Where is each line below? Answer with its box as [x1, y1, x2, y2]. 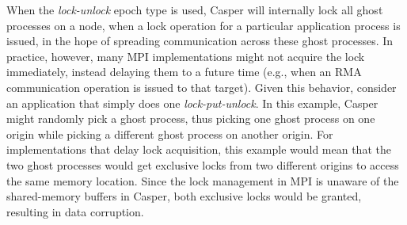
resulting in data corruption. [6, 203, 144, 219]
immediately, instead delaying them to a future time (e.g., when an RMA [6, 63, 362, 80]
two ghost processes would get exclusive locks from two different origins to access [6, 156, 399, 173]
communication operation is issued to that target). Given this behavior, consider [6, 78, 397, 95]
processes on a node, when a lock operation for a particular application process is [6, 17, 401, 33]
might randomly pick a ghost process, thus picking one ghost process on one [6, 110, 375, 127]
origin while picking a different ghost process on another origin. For [6, 125, 333, 142]
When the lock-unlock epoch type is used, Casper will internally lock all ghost [6, 2, 383, 17]
